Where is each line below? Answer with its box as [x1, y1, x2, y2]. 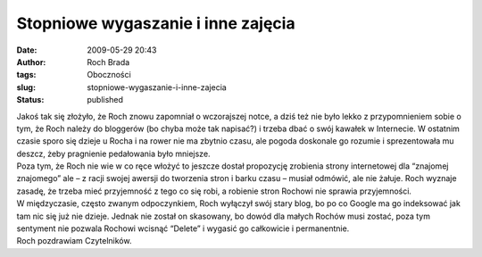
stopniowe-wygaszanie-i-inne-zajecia [87, 81, 227, 93]
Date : [16, 45, 37, 55]
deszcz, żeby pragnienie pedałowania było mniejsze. [16, 148, 211, 159]
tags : [16, 70, 37, 80]
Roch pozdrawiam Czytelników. [16, 236, 132, 246]
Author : [16, 56, 46, 67]
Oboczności [87, 70, 131, 80]
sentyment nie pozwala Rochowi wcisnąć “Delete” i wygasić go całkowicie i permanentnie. [16, 223, 350, 234]
